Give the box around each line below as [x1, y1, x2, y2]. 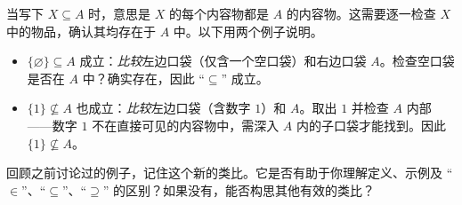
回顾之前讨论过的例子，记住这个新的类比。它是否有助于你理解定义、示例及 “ [6, 163, 453, 182]
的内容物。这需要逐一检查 [286, 4, 436, 22]
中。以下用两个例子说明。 [173, 21, 323, 40]
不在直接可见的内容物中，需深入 [92, 115, 280, 134]
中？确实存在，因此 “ [82, 68, 205, 87]
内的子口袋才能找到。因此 [296, 115, 446, 134]
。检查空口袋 [379, 51, 455, 70]
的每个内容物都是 [169, 4, 270, 22]
